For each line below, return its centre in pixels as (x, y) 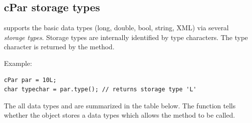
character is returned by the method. (59, 47)
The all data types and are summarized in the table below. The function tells (120, 105)
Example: (18, 63)
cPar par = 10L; (30, 80)
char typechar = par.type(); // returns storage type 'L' (100, 90)
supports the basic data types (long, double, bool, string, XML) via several (116, 28)
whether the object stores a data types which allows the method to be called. (120, 115)
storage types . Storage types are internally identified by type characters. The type (126, 37)
